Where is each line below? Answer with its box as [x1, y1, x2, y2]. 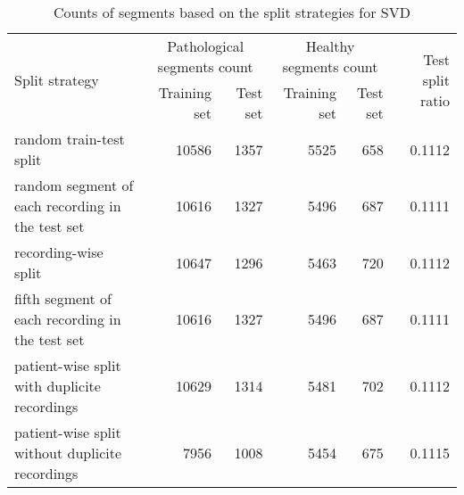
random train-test [14, 128, 125, 149]
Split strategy [14, 69, 99, 90]
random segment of [14, 175, 134, 195]
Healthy [305, 36, 355, 56]
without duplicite [14, 442, 122, 463]
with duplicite [14, 375, 101, 396]
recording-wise [14, 242, 104, 262]
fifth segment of [14, 288, 112, 309]
